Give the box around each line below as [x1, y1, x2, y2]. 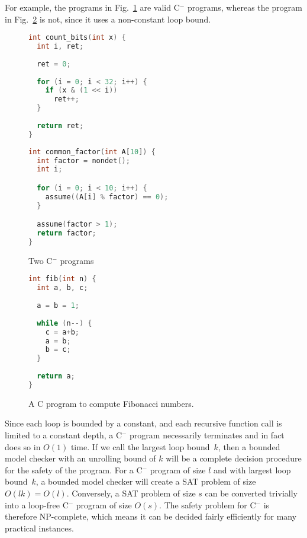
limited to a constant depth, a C [5, 429, 122, 441]
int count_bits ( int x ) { [28, 33, 126, 42]
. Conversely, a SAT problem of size [66, 487, 196, 499]
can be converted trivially [205, 487, 298, 499]
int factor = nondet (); [37, 156, 130, 165]
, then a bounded [218, 440, 280, 453]
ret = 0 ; [37, 59, 71, 68]
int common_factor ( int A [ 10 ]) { [28, 147, 156, 156]
